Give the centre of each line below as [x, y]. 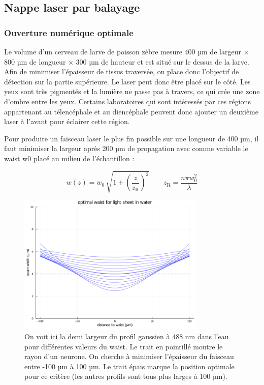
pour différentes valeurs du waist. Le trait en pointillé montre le [124, 346]
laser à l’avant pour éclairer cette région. [67, 121]
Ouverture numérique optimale [69, 32]
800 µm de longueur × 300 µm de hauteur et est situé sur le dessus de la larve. [127, 61]
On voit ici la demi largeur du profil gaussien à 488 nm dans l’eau [127, 336]
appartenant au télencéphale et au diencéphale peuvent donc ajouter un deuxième [131, 111]
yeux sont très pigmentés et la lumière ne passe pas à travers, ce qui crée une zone [132, 91]
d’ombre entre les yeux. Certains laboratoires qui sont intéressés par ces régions [127, 101]
